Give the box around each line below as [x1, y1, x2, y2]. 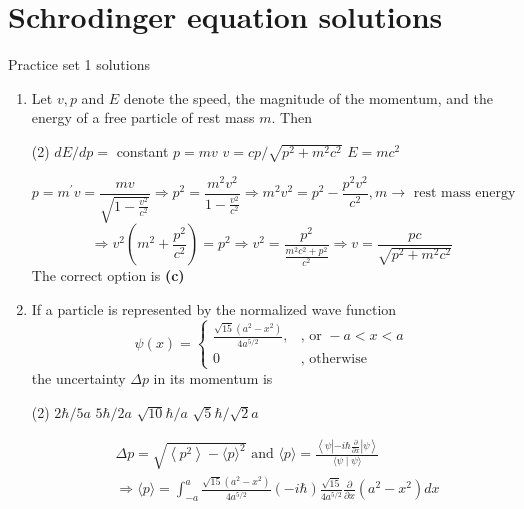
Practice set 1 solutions [8, 54, 151, 75]
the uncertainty [31, 367, 126, 388]
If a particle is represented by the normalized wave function [31, 298, 397, 319]
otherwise [309, 351, 367, 366]
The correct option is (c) [31, 265, 185, 286]
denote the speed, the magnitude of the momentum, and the [123, 87, 493, 108]
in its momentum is [153, 367, 273, 388]
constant [116, 140, 169, 161]
